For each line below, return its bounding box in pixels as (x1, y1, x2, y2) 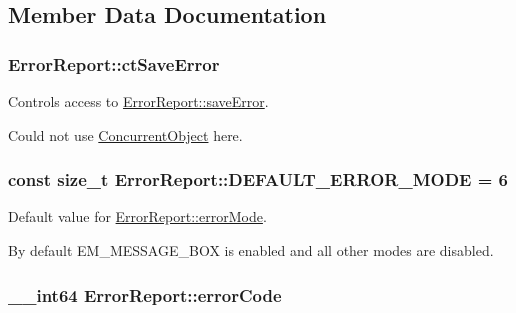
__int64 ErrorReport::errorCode (8, 282, 282, 307)
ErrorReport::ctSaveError (8, 51, 220, 76)
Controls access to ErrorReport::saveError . (8, 91, 269, 111)
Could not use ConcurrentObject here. (8, 124, 243, 145)
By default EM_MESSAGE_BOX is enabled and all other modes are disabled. (8, 240, 494, 260)
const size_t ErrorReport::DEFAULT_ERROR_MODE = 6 (8, 167, 509, 192)
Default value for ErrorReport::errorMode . (8, 206, 267, 227)
